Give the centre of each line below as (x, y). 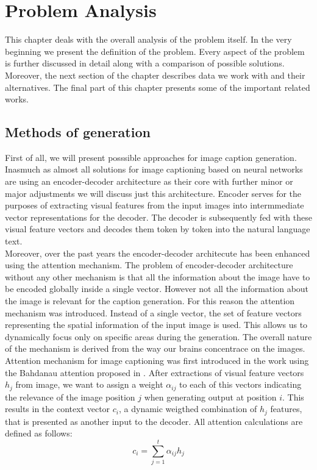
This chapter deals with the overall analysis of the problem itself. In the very (148, 39)
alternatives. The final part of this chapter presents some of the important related (158, 87)
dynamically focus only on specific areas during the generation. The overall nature (158, 336)
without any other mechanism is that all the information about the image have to (158, 276)
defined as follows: (39, 433)
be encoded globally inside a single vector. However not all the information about (157, 289)
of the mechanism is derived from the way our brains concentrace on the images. (155, 348)
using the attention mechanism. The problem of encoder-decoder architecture (149, 265)
